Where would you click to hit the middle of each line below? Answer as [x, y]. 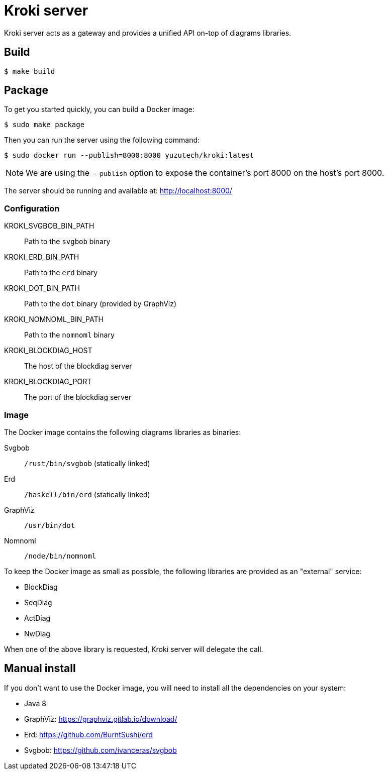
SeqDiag [38, 602]
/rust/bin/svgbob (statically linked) [87, 463]
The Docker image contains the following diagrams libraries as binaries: [123, 432]
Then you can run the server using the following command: [102, 140]
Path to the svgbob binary [67, 242]
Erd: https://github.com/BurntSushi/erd [88, 734]
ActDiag [37, 618]
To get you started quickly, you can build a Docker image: [99, 109]
